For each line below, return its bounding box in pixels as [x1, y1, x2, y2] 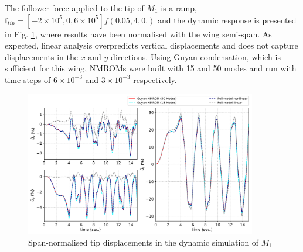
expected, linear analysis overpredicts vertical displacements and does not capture [5, 39, 298, 51]
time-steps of [5, 73, 51, 85]
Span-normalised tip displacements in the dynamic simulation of [28, 236, 259, 248]
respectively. [133, 73, 177, 85]
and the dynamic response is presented [158, 13, 297, 26]
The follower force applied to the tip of [5, 2, 144, 13]
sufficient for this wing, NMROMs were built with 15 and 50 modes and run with [5, 62, 297, 74]
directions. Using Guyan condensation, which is [111, 50, 281, 63]
